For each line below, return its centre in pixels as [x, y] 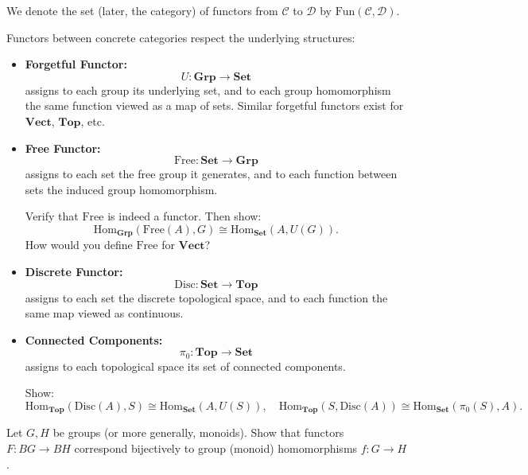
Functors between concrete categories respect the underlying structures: [181, 37]
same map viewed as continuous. [104, 313]
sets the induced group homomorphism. [121, 189]
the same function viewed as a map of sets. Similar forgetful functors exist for [214, 105]
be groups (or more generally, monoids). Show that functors [198, 432]
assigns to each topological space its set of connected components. [185, 366]
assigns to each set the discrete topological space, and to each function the [206, 297]
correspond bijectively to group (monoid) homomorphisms [216, 448]
